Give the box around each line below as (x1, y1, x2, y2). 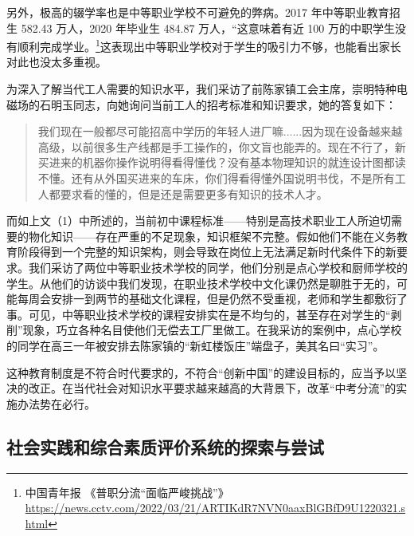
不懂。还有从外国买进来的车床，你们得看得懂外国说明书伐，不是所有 (37, 170, 395, 186)
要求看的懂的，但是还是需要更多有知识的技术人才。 (60, 185, 328, 202)
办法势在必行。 (17, 395, 96, 412)
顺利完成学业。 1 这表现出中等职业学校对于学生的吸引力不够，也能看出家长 (17, 36, 401, 54)
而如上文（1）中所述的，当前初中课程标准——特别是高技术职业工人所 (6, 212, 369, 229)
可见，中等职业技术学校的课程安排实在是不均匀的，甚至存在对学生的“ (28, 305, 391, 322)
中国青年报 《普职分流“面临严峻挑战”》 (25, 483, 229, 500)
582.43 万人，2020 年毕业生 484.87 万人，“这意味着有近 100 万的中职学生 (21, 19, 396, 36)
